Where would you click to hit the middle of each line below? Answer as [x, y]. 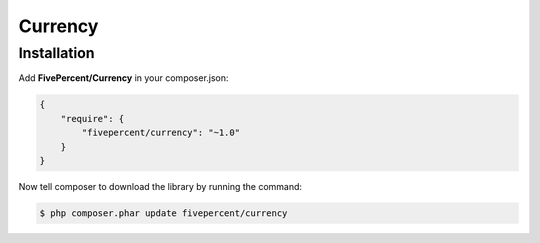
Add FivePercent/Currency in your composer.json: [123, 78]
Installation [56, 53]
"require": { [92, 118]
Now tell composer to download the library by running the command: [160, 186]
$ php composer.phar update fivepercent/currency [163, 213]
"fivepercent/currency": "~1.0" [160, 133]
